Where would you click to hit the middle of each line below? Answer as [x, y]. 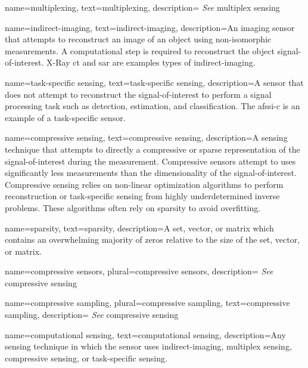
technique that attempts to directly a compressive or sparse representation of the [153, 149]
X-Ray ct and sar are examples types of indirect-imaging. [151, 62]
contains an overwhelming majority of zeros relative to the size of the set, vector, [153, 239]
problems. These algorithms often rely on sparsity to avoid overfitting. [133, 207]
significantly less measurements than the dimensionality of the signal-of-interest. [151, 173]
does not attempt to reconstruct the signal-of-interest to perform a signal [138, 94]
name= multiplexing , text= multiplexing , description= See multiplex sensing [142, 7]
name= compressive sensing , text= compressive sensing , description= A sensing [146, 137]
